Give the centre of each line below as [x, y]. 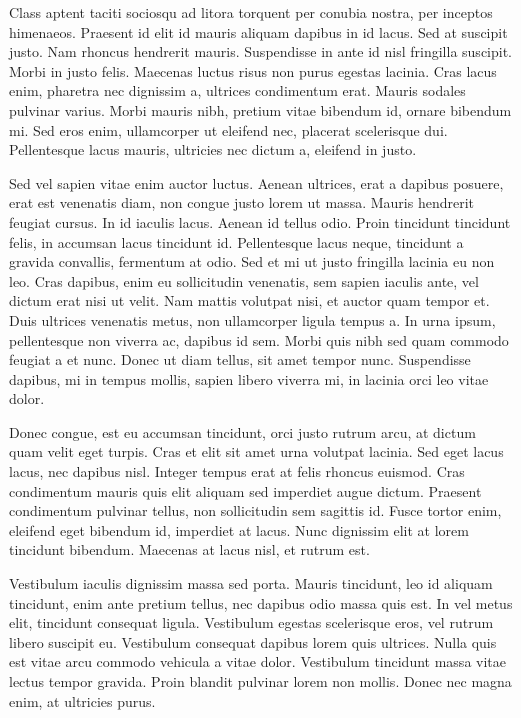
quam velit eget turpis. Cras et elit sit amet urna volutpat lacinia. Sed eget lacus [256, 451]
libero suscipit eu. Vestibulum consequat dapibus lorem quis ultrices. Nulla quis [253, 641]
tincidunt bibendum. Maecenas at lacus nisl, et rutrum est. [189, 549]
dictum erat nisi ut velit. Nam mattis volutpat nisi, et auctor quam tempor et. [249, 300]
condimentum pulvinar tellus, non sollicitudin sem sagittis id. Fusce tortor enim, [255, 510]
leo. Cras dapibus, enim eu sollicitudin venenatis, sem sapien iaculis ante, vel [244, 280]
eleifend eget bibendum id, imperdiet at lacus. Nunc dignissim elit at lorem [239, 529]
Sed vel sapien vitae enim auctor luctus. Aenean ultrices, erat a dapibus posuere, [256, 182]
